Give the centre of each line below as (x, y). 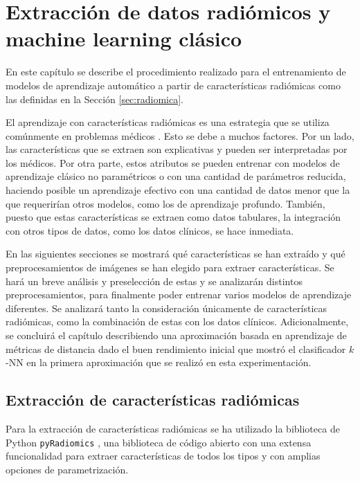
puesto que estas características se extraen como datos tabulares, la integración (173, 217)
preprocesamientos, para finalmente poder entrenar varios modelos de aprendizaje (179, 294)
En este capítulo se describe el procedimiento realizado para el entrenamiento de (176, 72)
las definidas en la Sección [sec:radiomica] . (94, 99)
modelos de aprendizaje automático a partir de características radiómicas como (173, 85)
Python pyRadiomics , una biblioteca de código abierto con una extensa (159, 442)
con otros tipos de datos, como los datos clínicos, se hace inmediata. (150, 230)
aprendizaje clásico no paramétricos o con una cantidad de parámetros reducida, (176, 176)
